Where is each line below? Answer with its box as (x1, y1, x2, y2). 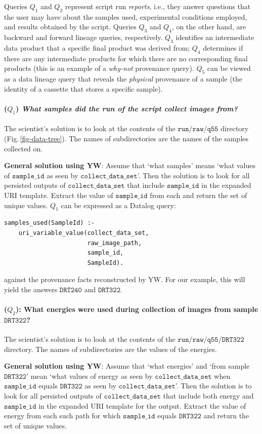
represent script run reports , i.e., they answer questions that (65, 1, 251, 11)
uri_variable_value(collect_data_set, (18, 229, 149, 236)
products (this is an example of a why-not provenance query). (4, 63, 194, 73)
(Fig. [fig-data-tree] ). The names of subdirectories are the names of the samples (4, 133, 249, 143)
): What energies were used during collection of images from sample (16, 304, 258, 314)
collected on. (4, 143, 43, 153)
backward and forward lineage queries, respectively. (4, 32, 163, 43)
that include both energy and (163, 390, 254, 401)
